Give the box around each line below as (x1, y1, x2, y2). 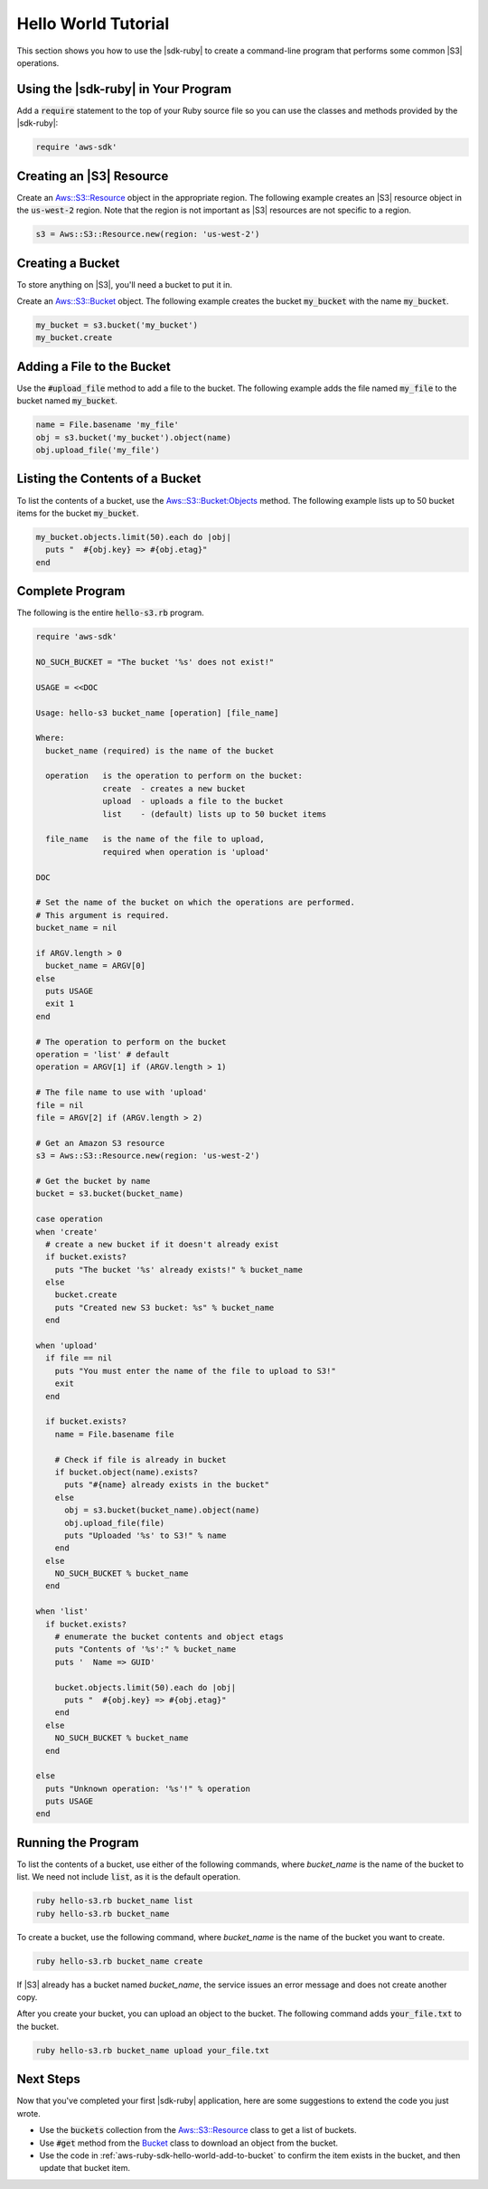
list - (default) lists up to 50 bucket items (102, 809, 327, 819)
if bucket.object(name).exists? (54, 1466, 199, 1477)
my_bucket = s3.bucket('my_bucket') (35, 319, 199, 330)
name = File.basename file (54, 1429, 175, 1439)
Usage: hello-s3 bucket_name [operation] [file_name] (35, 707, 279, 718)
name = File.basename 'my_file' (35, 420, 180, 430)
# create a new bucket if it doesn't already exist (45, 1239, 279, 1249)
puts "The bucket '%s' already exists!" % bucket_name (54, 1265, 303, 1275)
